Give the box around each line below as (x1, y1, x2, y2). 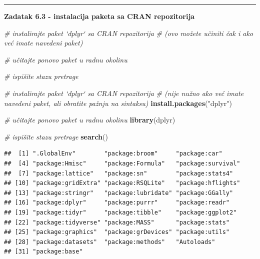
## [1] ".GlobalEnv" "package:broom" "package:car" (4, 150, 222, 157)
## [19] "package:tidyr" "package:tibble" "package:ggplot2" (4, 208, 237, 216)
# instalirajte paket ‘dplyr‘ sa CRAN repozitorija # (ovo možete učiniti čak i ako (4, 27, 253, 38)
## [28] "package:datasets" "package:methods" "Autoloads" (4, 238, 215, 245)
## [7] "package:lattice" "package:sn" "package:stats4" (4, 169, 233, 177)
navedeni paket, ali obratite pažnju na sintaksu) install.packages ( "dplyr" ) (4, 97, 232, 108)
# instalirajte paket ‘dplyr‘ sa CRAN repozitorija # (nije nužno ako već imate (4, 87, 244, 98)
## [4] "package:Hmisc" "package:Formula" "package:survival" (4, 159, 240, 167)
